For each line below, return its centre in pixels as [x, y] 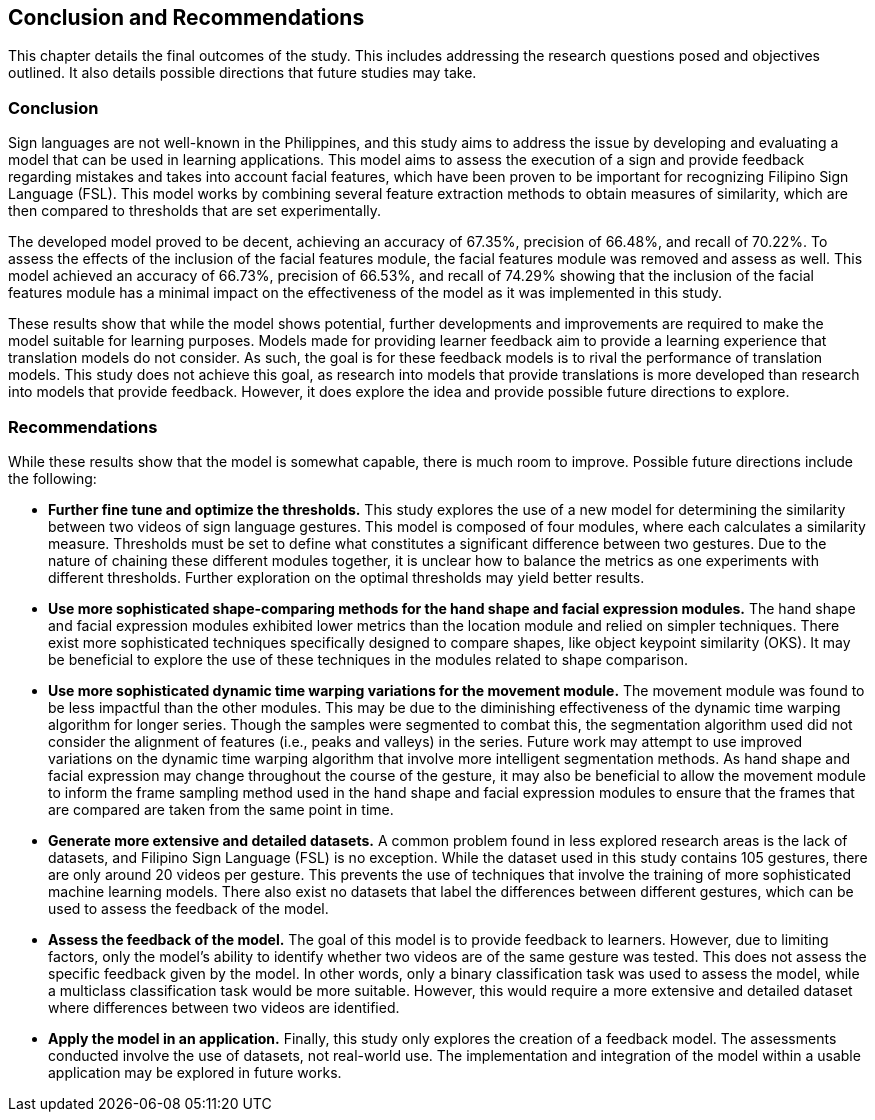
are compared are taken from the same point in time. [221, 809]
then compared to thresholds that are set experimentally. [195, 211]
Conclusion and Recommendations [186, 17]
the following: [52, 478]
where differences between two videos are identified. [224, 1007]
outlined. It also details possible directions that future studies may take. [242, 73]
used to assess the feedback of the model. [188, 908]
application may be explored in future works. [195, 1072]
